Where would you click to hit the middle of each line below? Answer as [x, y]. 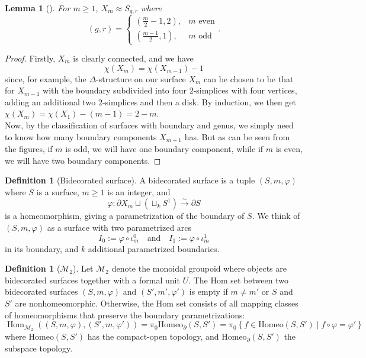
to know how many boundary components [81, 136]
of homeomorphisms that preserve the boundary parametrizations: [125, 315]
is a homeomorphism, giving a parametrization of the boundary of [125, 216]
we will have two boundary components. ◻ [83, 160]
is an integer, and [139, 191]
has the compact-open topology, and [153, 336]
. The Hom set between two [238, 280]
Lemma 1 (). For [38, 8]
